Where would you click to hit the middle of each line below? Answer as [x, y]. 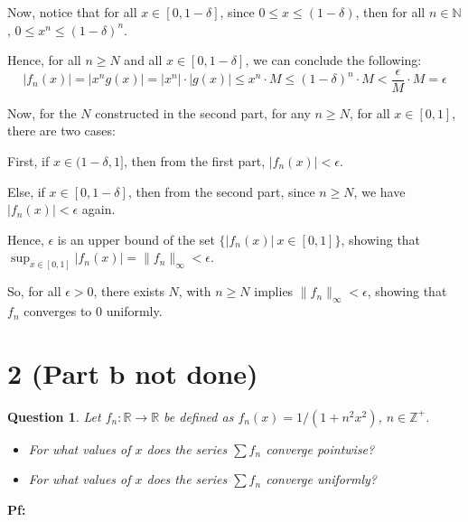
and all [143, 60]
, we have [379, 191]
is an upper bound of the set [136, 239]
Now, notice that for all [72, 12]
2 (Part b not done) [133, 373]
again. [98, 209]
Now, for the [42, 112]
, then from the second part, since [221, 191]
